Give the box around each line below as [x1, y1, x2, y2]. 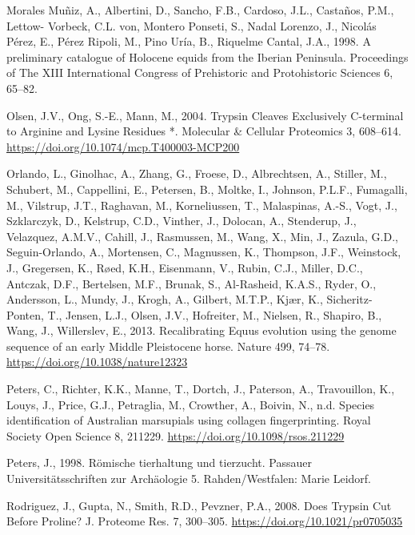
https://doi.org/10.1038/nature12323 [6, 353, 188, 370]
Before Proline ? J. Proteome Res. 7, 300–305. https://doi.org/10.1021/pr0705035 [6, 513, 403, 529]
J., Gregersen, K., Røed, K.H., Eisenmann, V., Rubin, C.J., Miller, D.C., [6, 259, 363, 276]
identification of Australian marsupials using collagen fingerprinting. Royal [6, 412, 371, 428]
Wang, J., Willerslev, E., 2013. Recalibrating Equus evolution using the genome [6, 322, 397, 339]
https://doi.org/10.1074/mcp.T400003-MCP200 [6, 138, 240, 155]
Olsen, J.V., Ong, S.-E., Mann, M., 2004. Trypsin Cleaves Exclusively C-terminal [6, 107, 404, 123]
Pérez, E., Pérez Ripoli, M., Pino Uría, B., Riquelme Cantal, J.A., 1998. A [6, 33, 371, 50]
